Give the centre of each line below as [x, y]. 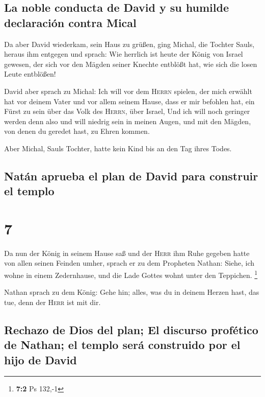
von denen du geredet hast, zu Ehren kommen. [77, 131]
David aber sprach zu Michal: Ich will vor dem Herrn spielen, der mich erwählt [128, 91]
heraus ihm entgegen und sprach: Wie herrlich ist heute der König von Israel [124, 54]
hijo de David [41, 359]
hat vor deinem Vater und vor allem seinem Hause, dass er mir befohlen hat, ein [129, 101]
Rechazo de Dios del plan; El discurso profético [131, 329]
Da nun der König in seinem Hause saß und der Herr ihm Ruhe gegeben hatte [127, 253]
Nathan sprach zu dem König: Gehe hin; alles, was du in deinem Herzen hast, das [132, 292]
